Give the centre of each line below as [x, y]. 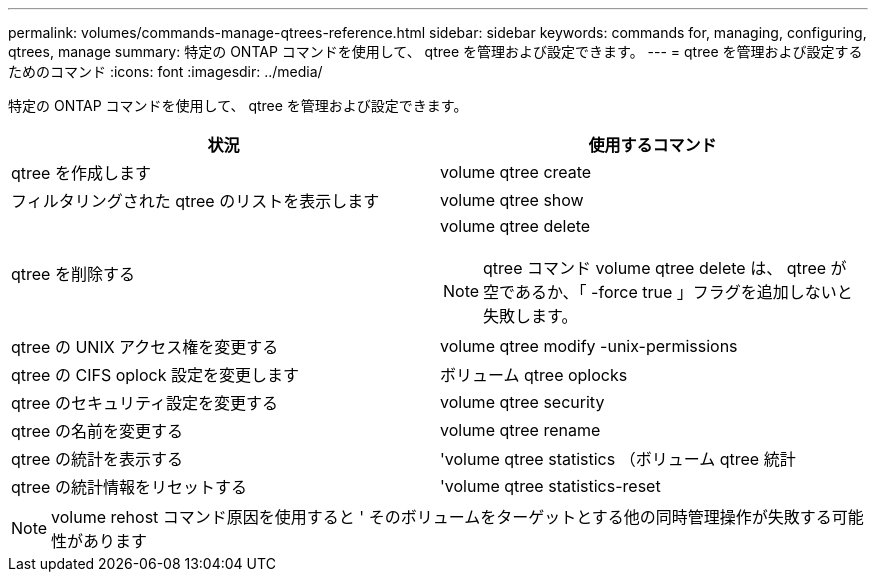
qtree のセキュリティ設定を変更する [144, 403]
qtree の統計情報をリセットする [129, 487]
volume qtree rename [520, 430]
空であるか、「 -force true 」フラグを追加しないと [668, 292]
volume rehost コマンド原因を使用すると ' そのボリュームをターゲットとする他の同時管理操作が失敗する [441, 517]
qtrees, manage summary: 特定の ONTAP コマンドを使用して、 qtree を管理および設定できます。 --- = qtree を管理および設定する [435, 51]
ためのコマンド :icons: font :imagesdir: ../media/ [165, 71]
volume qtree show [512, 200]
